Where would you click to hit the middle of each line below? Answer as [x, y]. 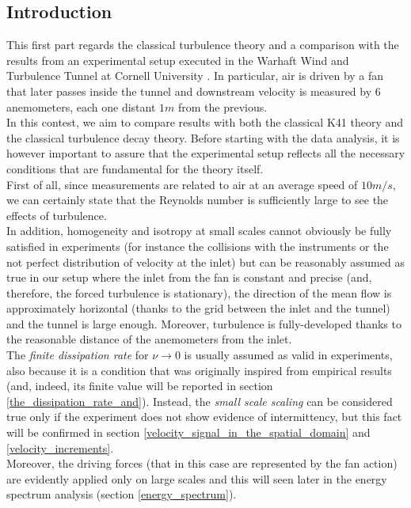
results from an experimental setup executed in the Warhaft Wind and [178, 60]
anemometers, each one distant [81, 106]
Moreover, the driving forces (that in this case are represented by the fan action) [202, 463]
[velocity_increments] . [60, 447]
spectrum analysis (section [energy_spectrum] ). [122, 494]
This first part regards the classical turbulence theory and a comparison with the [203, 45]
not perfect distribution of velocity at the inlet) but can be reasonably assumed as [205, 262]
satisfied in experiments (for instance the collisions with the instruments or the [198, 246]
